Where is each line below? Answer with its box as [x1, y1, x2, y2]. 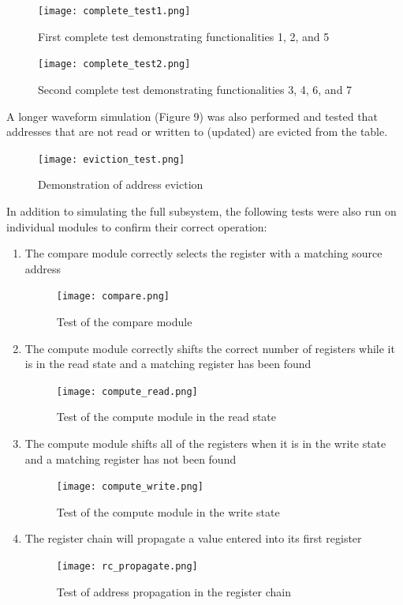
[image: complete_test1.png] [38, 6, 191, 17]
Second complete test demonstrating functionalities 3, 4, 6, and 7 [38, 81, 353, 97]
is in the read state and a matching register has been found [24, 355, 312, 372]
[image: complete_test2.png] [38, 58, 191, 70]
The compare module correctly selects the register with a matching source [24, 245, 382, 261]
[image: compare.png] [56, 291, 170, 302]
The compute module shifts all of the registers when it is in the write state [24, 435, 386, 451]
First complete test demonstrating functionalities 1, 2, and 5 [38, 28, 330, 44]
